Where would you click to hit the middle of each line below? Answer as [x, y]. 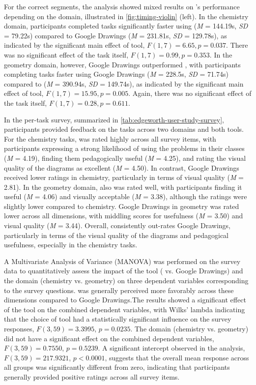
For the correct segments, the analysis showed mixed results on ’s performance [122, 6]
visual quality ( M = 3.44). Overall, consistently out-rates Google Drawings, [117, 225]
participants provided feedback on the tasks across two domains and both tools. [124, 129]
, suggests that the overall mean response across [177, 357]
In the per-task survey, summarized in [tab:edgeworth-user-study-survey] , [114, 119]
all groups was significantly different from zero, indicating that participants [117, 367]
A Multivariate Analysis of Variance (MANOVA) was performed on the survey [122, 261]
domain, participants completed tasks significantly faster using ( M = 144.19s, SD [126, 26]
